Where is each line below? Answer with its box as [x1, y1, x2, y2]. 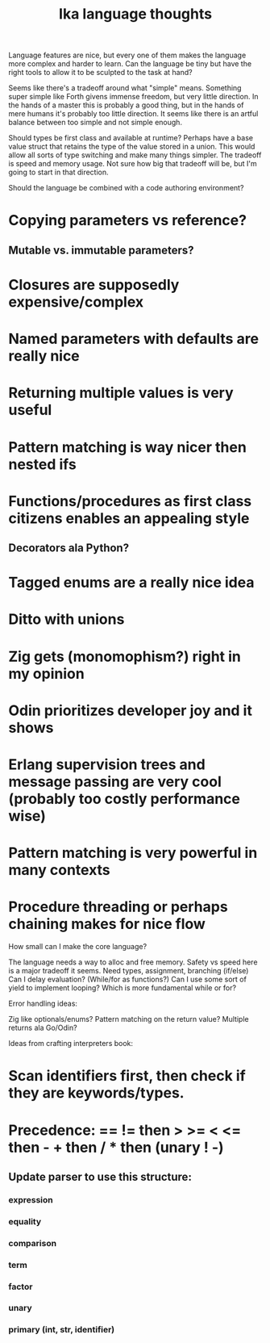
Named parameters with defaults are [8, 330, 260, 348]
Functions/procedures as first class [8, 492, 252, 510]
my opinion [8, 664, 85, 683]
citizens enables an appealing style [8, 509, 250, 527]
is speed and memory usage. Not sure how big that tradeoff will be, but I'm [8, 159, 258, 169]
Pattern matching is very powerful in [8, 844, 258, 862]
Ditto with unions [8, 610, 125, 629]
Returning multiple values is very [8, 384, 234, 402]
